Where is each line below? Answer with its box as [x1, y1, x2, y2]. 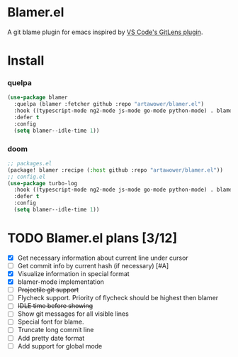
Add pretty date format [17, 334, 85, 342]
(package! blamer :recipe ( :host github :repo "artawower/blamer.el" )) [7, 166, 223, 174]
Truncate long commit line [17, 326, 94, 334]
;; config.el [7, 173, 46, 180]
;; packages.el [7, 160, 52, 167]
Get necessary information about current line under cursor [17, 253, 189, 262]
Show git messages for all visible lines [17, 309, 129, 318]
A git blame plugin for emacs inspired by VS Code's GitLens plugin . [7, 28, 203, 36]
